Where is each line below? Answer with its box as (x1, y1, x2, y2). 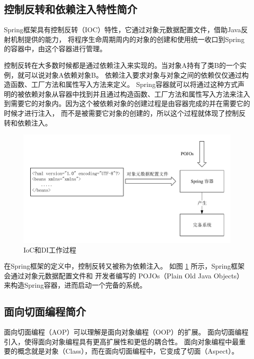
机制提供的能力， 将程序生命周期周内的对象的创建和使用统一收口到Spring (10, 34, 245, 44)
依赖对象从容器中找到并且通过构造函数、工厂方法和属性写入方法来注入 (24, 88, 250, 99)
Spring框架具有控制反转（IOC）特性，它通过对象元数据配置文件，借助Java (4, 24, 241, 35)
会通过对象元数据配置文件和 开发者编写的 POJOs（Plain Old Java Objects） (4, 270, 244, 280)
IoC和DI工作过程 (23, 244, 76, 254)
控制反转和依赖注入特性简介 (4, 1, 137, 17)
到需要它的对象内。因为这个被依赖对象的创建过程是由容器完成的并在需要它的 (4, 98, 250, 108)
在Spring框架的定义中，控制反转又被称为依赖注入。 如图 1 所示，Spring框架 (4, 261, 245, 271)
